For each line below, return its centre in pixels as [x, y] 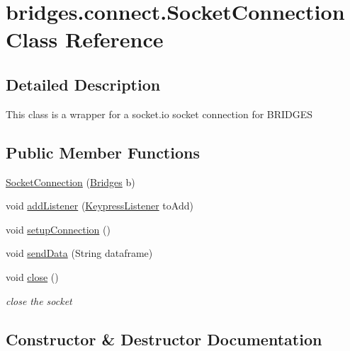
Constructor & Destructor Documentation [164, 339]
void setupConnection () [58, 229]
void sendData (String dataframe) [79, 253]
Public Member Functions [103, 152]
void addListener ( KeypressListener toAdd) [100, 206]
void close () [32, 276]
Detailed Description [83, 84]
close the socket [39, 300]
